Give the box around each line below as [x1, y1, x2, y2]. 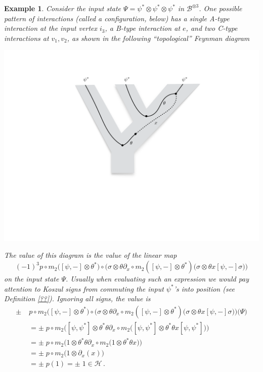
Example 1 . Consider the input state [4, 3, 121, 13]
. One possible [199, 3, 242, 13]
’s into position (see [173, 283, 235, 294]
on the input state [4, 273, 59, 284]
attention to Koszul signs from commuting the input [4, 283, 164, 294]
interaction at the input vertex [4, 23, 97, 33]
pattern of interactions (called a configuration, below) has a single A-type [4, 13, 230, 23]
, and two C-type [186, 23, 238, 33]
